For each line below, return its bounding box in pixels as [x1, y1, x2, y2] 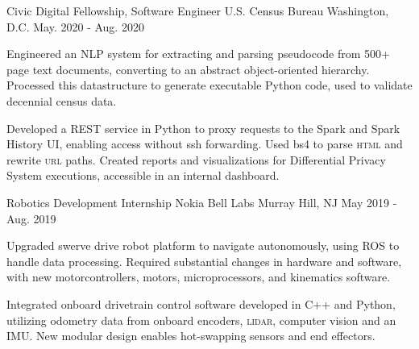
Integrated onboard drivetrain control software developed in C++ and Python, [6, 295, 396, 312]
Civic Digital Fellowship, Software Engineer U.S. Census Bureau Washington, [6, 2, 389, 19]
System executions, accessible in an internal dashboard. [6, 167, 280, 184]
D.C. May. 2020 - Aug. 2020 [6, 18, 144, 35]
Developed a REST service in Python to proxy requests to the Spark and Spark [6, 119, 400, 136]
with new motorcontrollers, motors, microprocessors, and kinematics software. [6, 268, 391, 285]
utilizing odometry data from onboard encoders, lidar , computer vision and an [6, 311, 396, 328]
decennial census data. [6, 92, 117, 109]
